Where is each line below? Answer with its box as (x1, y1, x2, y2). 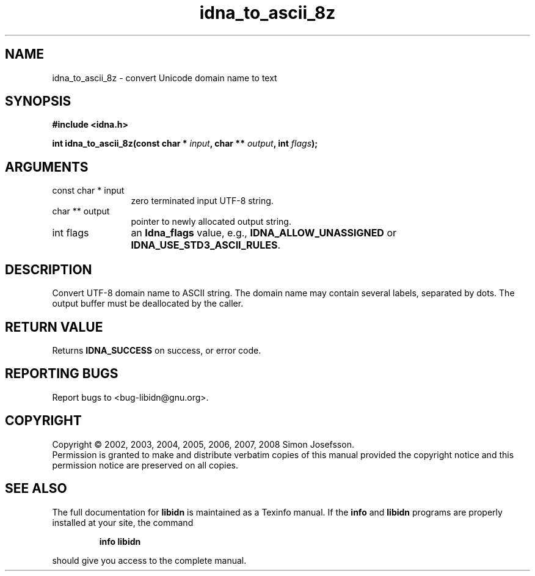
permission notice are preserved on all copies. (52, 459, 238, 470)
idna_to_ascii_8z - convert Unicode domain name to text (52, 72, 277, 83)
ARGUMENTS (5, 159, 89, 175)
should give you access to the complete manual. (52, 555, 247, 566)
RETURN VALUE (5, 319, 103, 335)
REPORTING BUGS (5, 366, 118, 382)
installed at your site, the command (52, 517, 194, 528)
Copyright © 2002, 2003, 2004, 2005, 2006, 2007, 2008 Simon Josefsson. (52, 439, 354, 450)
